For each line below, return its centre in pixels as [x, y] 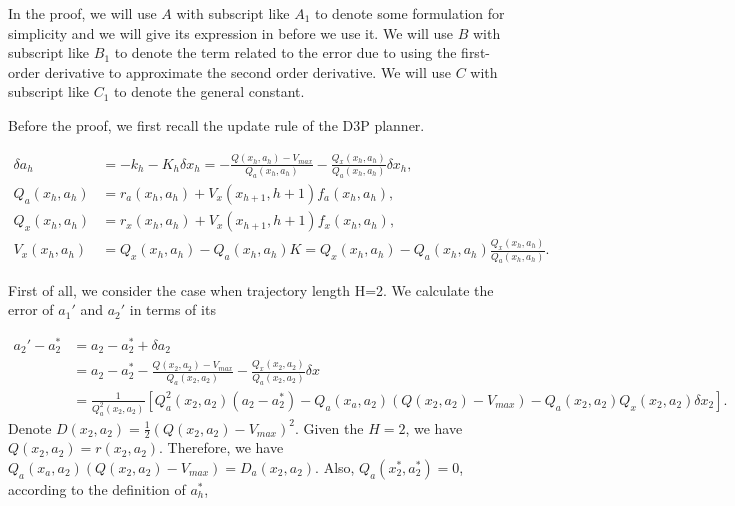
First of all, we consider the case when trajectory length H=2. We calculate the [251, 289]
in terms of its [172, 309]
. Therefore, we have [221, 447]
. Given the [329, 427]
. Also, [335, 466]
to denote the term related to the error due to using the [285, 52]
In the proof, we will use [82, 13]
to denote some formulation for [409, 13]
